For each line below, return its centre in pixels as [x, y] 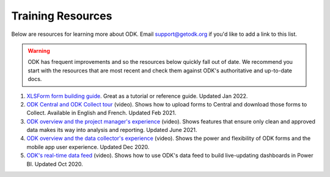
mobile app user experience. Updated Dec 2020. [88, 147]
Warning [39, 50]
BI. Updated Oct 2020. [55, 164]
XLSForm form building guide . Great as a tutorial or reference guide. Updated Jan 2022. [137, 96]
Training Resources [62, 16]
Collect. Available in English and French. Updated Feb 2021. [101, 113]
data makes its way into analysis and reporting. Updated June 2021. [112, 130]
